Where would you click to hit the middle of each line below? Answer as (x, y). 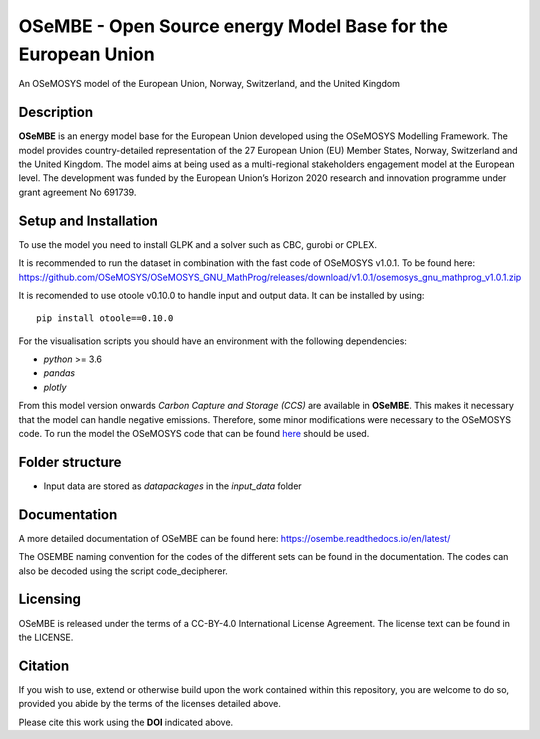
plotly (55, 387)
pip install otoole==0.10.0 (105, 318)
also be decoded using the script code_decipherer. (123, 571)
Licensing (50, 599)
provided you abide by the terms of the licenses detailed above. (150, 704)
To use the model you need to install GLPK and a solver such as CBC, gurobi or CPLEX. (197, 244)
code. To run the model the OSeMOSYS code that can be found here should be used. (194, 434)
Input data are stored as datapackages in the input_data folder (172, 486)
